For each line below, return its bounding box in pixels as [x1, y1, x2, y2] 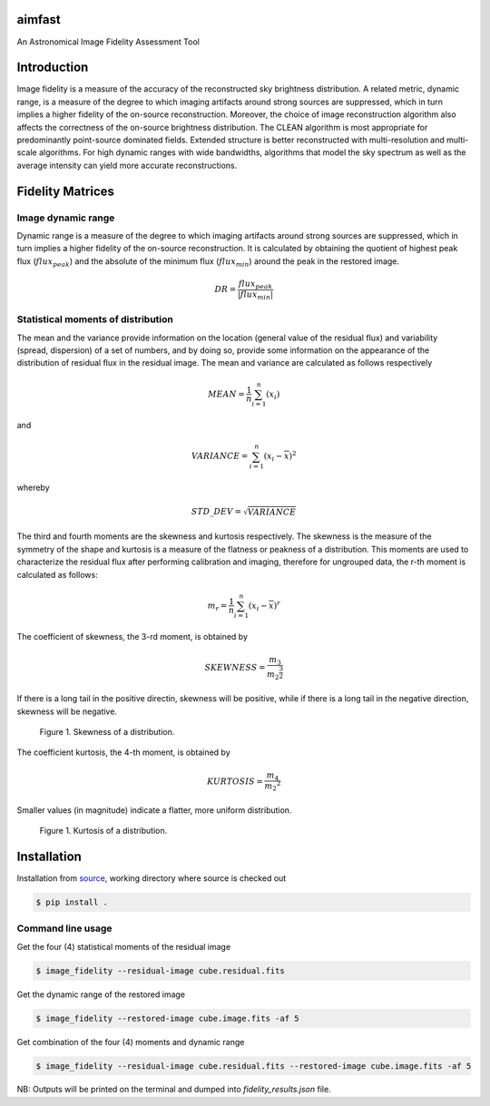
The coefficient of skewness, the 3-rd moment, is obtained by [16, 631, 249, 642]
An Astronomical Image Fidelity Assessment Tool [16, 36, 200, 47]
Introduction [16, 60, 89, 75]
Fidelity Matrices [16, 183, 115, 199]
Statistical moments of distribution [16, 313, 174, 326]
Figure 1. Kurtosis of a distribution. [39, 825, 168, 836]
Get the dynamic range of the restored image [16, 989, 186, 1000]
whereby [16, 482, 50, 494]
